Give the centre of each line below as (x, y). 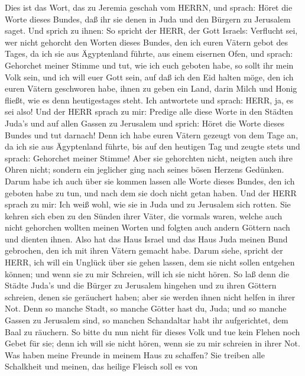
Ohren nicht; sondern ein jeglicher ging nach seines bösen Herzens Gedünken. (145, 169)
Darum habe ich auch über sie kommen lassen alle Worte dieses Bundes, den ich (150, 181)
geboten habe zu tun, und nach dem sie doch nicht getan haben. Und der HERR (151, 192)
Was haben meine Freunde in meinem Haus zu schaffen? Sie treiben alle (135, 354)
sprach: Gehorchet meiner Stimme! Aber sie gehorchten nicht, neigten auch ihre (149, 158)
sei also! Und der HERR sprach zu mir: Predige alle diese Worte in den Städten (149, 111)
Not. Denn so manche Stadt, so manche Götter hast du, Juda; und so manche (146, 308)
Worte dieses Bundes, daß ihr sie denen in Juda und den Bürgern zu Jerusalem (148, 19)
